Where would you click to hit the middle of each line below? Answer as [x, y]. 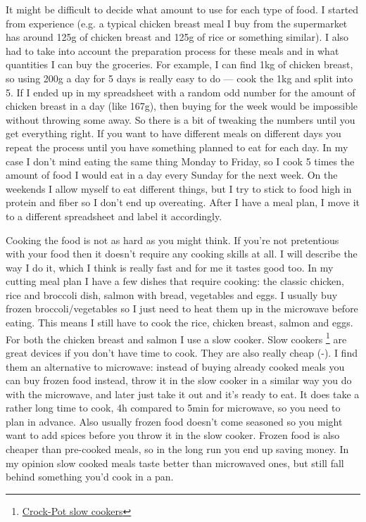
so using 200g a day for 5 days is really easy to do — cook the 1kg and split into [179, 78]
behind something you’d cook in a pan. [90, 477]
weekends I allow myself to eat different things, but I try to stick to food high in [179, 188]
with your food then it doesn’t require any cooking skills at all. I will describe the [182, 254]
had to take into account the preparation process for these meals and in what [172, 50]
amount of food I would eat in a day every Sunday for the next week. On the [172, 175]
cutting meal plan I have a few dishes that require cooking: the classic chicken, [175, 281]
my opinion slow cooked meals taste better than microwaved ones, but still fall [175, 463]
